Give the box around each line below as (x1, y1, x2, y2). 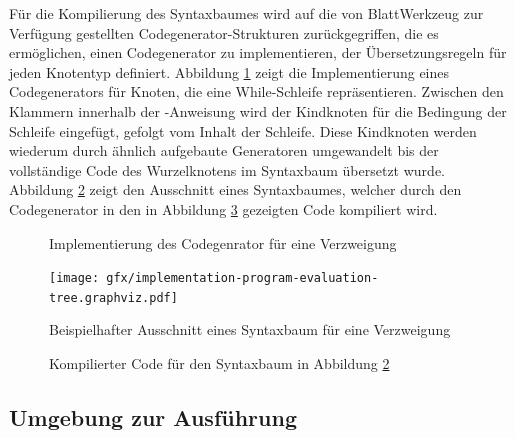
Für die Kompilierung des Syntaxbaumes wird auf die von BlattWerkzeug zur (9, 3, 484, 23)
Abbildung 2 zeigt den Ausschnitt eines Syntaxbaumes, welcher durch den (9, 179, 462, 200)
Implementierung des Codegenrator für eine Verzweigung (49, 232, 397, 253)
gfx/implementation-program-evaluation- (106, 271, 379, 286)
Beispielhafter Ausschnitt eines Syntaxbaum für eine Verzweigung (49, 319, 451, 340)
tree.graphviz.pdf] (49, 290, 178, 305)
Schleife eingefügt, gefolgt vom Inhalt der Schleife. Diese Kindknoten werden (9, 120, 477, 141)
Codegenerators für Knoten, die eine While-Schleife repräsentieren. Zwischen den (9, 81, 504, 102)
